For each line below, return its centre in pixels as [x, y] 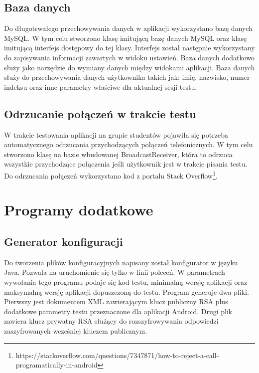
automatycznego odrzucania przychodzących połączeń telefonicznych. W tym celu [129, 144]
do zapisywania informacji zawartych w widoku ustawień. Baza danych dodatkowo [129, 57]
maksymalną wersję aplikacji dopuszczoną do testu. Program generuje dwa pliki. [127, 291]
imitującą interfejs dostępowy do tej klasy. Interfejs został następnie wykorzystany [129, 48]
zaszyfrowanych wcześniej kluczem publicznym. [76, 330]
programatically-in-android [57, 365]
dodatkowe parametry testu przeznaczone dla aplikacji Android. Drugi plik [118, 311]
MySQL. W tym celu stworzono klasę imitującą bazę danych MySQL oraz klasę [126, 38]
